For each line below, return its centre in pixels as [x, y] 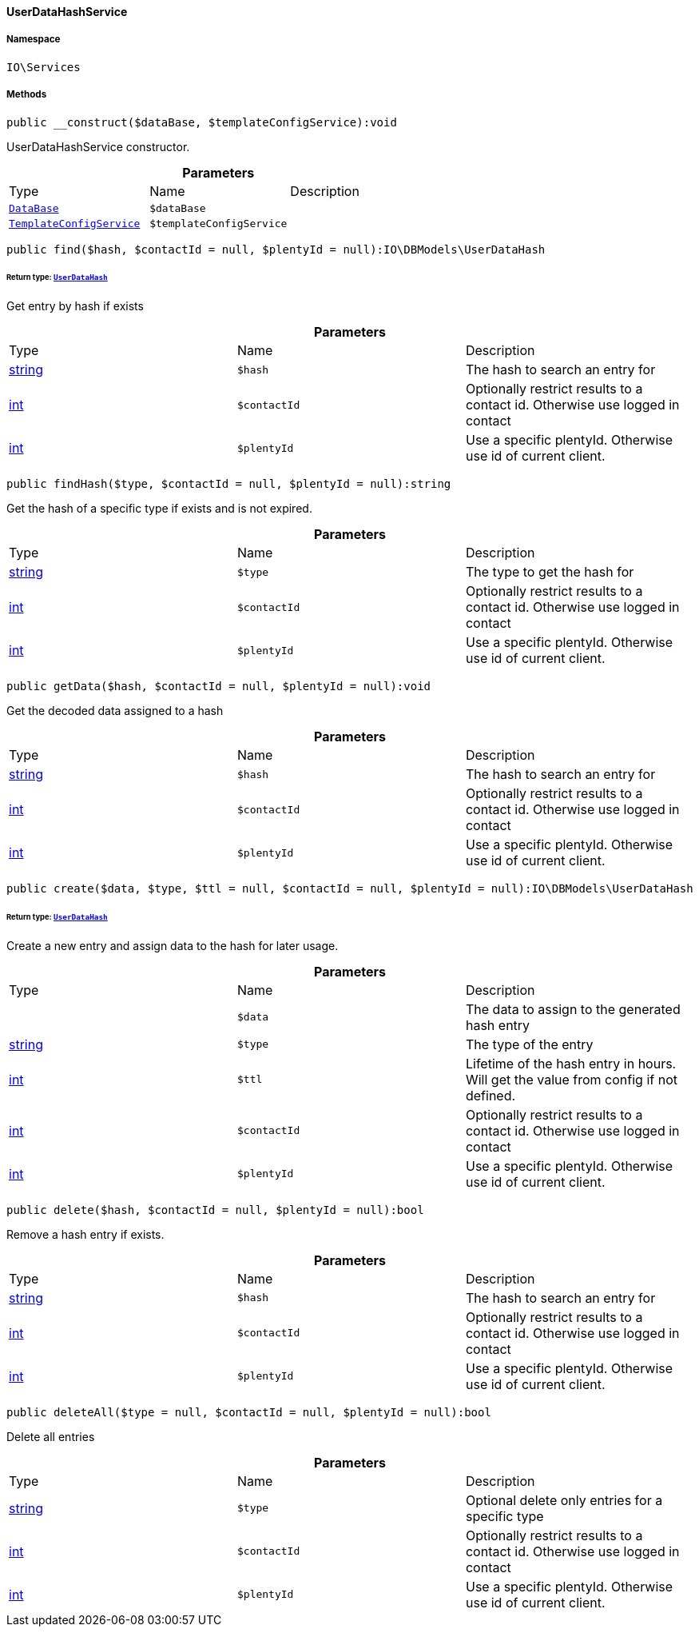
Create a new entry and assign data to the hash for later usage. [173, 945]
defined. [490, 1095]
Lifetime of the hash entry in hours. [571, 1063]
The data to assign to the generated [573, 1009]
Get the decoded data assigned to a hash [115, 711]
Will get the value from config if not [571, 1079]
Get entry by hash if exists [75, 306]
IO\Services [44, 67]
